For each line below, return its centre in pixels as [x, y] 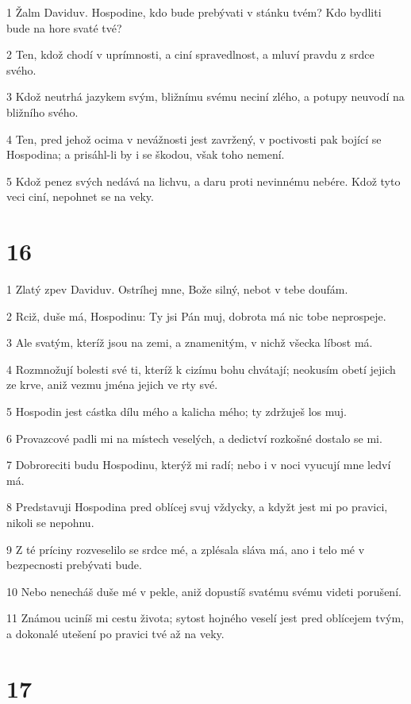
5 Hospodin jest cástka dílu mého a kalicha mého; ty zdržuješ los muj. [177, 412]
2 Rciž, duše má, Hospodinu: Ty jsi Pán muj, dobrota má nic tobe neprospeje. [196, 315]
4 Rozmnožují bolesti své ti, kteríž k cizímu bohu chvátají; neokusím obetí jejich [201, 369]
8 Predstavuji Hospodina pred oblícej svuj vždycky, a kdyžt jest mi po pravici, [197, 507]
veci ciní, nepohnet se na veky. [80, 196]
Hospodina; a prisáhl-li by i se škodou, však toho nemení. [146, 154]
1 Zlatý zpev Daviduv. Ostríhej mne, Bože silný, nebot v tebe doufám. [177, 289]
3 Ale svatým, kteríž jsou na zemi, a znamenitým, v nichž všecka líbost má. [190, 342]
